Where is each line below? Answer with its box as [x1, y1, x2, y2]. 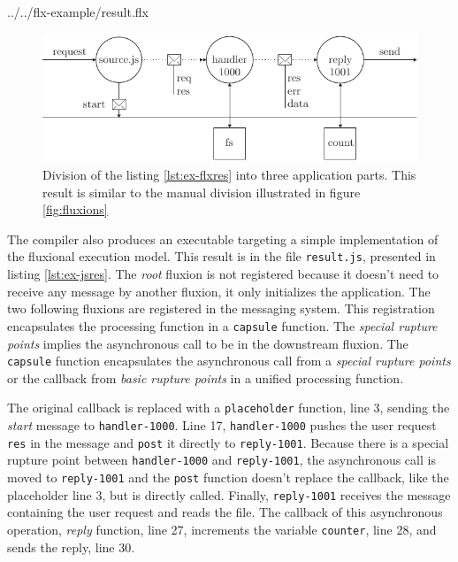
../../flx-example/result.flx [7, 3, 149, 20]
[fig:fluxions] [42, 200, 108, 219]
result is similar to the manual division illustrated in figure [42, 182, 361, 201]
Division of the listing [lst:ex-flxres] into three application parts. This [42, 166, 416, 184]
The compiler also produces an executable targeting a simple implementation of [7, 229, 439, 248]
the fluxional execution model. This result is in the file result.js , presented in [7, 247, 436, 266]
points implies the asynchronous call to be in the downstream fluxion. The [7, 334, 408, 352]
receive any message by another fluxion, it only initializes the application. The [7, 281, 431, 300]
